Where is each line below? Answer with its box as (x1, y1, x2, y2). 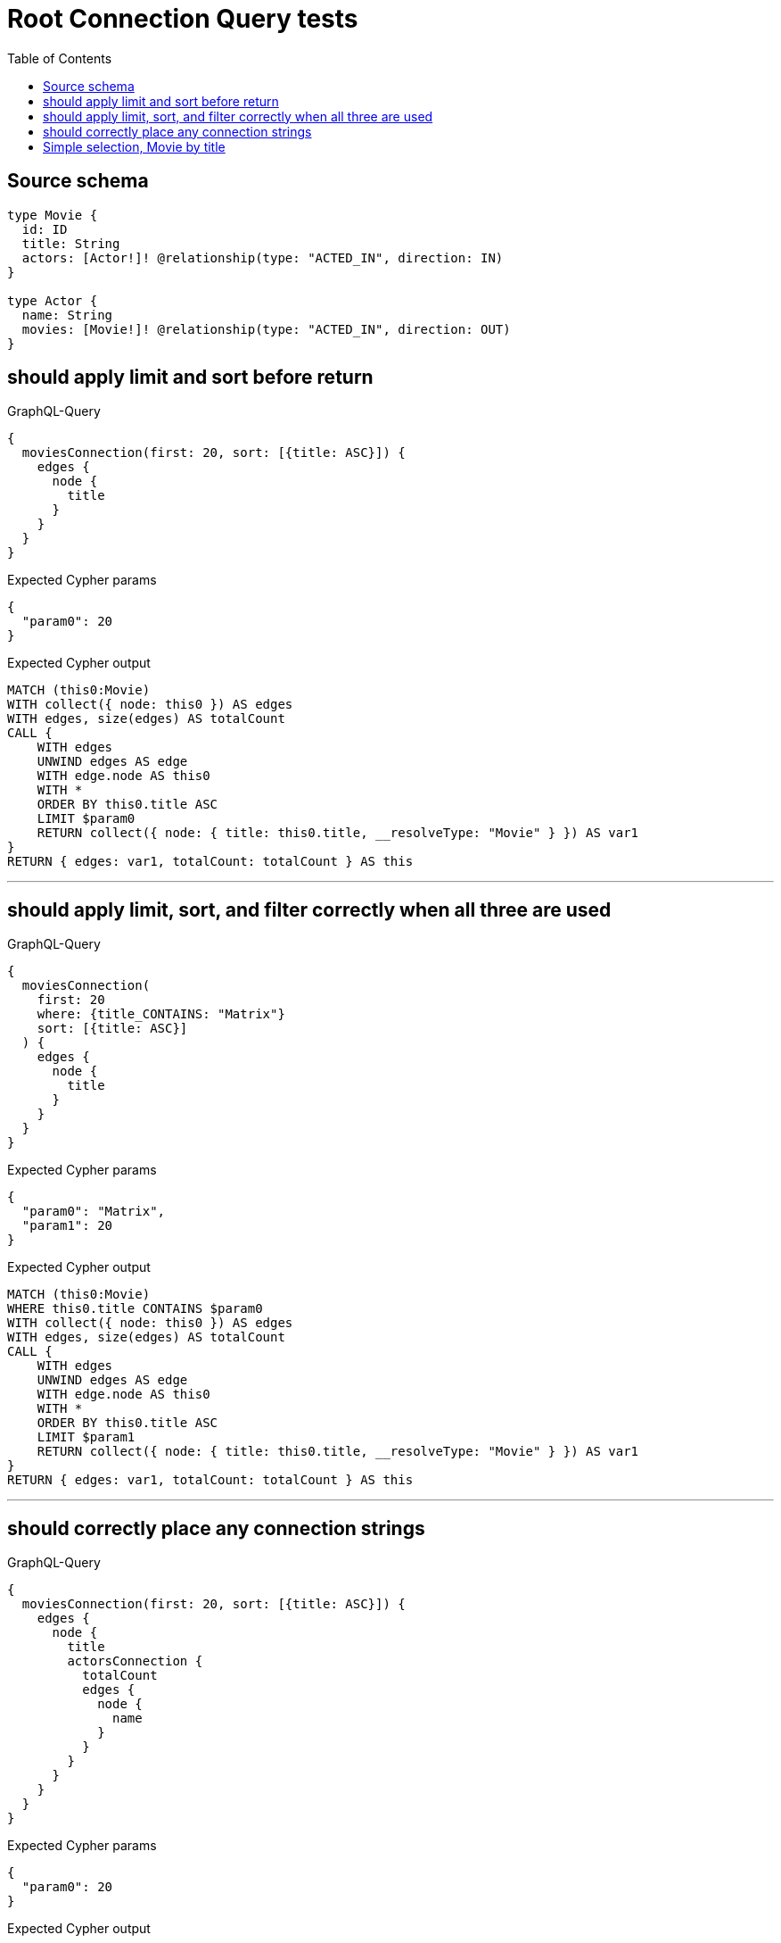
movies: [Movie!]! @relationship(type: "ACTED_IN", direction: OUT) (21, 321, 511, 336)
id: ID (21, 221, 68, 237)
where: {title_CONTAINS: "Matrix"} (37, 1007, 285, 1022)
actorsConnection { (67, 1654, 203, 1669)
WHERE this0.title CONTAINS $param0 (7, 1301, 263, 1316)
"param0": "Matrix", (21, 1204, 166, 1219)
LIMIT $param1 (37, 1430, 136, 1445)
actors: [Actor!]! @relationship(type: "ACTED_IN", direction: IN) (21, 250, 504, 265)
